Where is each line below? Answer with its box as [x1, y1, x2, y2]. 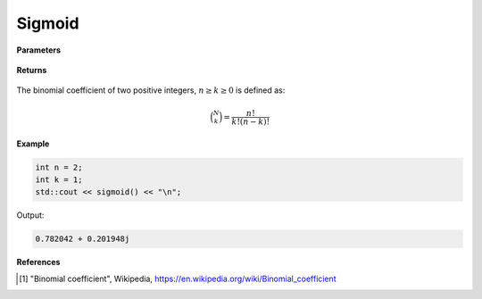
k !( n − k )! [231, 116, 270, 127]
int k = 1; [35, 175, 83, 185]
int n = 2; [35, 162, 83, 172]
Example [16, 138, 50, 149]
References [16, 257, 61, 268]
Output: [16, 210, 45, 220]
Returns [16, 64, 47, 75]
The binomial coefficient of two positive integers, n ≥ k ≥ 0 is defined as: [16, 85, 286, 96]
